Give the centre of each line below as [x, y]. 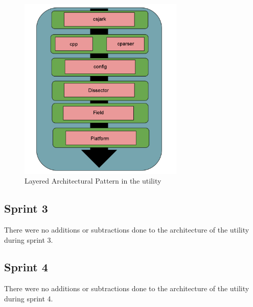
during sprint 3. [29, 239]
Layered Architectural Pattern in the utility [93, 181]
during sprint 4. [29, 298]
